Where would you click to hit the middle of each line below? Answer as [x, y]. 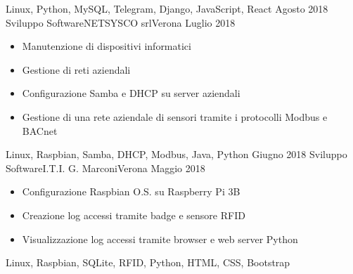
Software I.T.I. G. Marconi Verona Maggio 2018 [105, 168]
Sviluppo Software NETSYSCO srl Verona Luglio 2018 [121, 22]
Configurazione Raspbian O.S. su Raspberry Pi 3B [131, 191]
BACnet [40, 130]
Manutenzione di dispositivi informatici [107, 46]
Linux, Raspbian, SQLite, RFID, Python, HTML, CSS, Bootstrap [148, 262]
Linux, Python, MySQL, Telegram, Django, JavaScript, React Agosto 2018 [167, 8]
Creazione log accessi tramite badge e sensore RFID [134, 215]
